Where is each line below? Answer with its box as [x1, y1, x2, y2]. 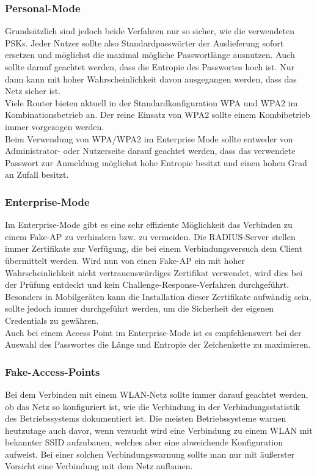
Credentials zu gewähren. [5, 313, 99, 326]
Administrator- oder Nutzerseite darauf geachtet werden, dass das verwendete [5, 144, 296, 157]
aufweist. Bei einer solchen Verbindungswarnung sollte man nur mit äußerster [5, 447, 295, 460]
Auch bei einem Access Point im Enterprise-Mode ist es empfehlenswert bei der [5, 326, 302, 339]
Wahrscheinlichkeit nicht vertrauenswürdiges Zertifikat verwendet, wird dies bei [5, 266, 303, 279]
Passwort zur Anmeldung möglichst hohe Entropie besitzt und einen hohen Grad [5, 156, 307, 169]
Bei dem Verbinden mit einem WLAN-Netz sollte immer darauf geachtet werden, [5, 387, 308, 400]
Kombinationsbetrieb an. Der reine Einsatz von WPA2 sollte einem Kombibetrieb [5, 108, 310, 121]
